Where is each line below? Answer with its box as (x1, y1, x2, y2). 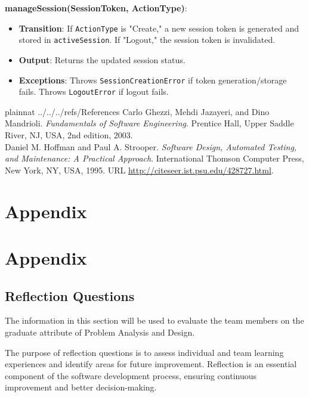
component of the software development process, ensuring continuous (5, 369, 257, 382)
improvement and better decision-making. (5, 381, 157, 393)
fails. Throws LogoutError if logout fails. (18, 85, 169, 98)
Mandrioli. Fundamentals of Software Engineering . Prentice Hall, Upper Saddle (5, 117, 294, 129)
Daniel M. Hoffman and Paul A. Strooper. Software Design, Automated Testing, (5, 140, 297, 153)
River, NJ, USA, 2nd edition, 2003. (5, 129, 133, 141)
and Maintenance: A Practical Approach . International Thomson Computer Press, (5, 152, 304, 165)
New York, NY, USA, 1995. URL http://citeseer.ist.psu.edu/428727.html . (5, 163, 274, 176)
